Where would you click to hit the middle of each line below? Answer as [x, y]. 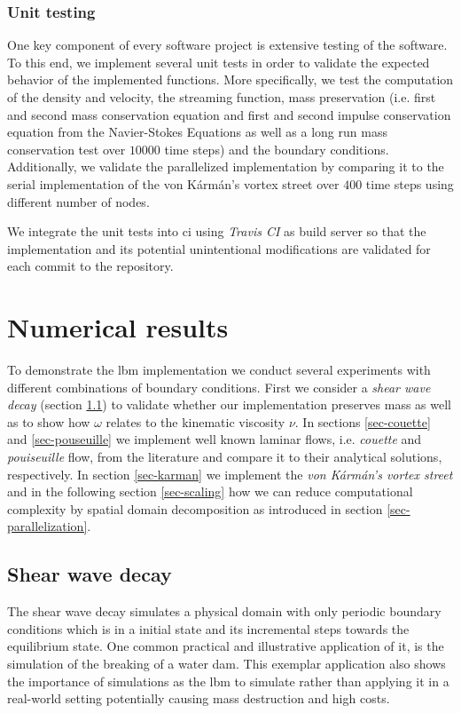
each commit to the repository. [90, 266]
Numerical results [118, 327]
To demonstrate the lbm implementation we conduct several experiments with [219, 370]
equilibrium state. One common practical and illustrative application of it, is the [226, 646]
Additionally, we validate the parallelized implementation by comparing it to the [226, 166]
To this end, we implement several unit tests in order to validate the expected [219, 62]
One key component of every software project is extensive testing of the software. [227, 45]
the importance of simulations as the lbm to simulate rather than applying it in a [228, 681]
